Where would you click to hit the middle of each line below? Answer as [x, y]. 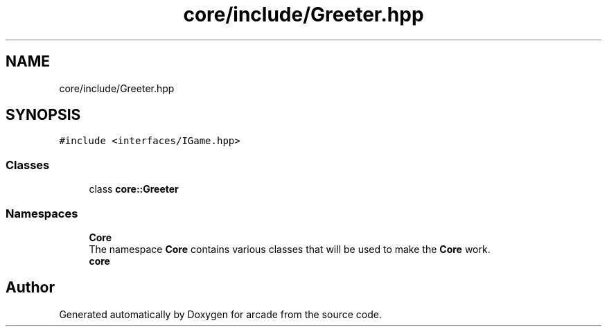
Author [30, 288]
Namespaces [42, 213]
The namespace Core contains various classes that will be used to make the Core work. [290, 249]
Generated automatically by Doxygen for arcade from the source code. [220, 314]
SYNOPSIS [43, 115]
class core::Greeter [134, 189]
